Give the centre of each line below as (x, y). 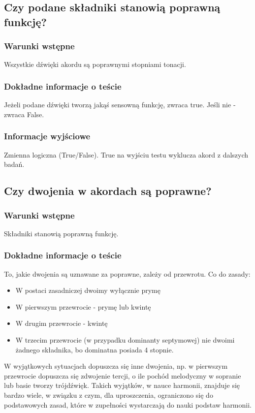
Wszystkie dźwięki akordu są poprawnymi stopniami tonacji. (95, 64)
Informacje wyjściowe (47, 136)
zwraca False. (24, 114)
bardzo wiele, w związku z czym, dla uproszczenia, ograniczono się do (109, 395)
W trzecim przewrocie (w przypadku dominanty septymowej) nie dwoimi (125, 339)
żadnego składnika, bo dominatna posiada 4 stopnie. (95, 349)
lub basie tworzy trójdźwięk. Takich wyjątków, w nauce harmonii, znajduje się (122, 385)
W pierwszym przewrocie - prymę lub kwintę (83, 306)
